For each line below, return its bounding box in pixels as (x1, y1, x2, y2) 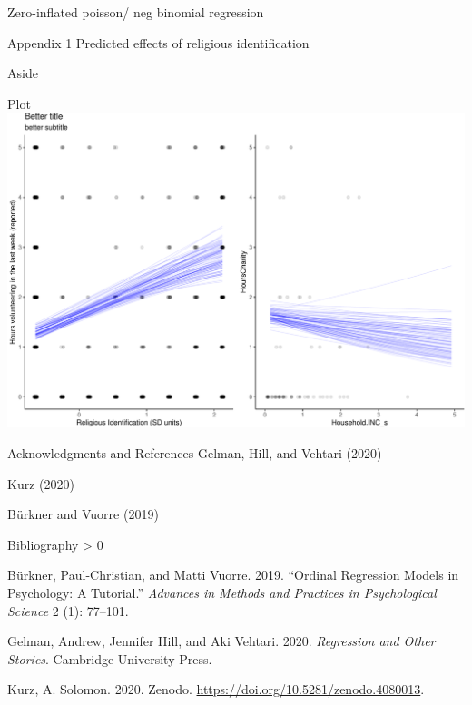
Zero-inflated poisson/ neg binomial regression (7, 3, 264, 21)
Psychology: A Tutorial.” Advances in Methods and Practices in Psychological (7, 583, 437, 602)
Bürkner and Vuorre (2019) (7, 504, 159, 524)
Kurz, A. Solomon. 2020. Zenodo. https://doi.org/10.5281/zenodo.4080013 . (7, 680, 425, 699)
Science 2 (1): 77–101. (7, 601, 129, 620)
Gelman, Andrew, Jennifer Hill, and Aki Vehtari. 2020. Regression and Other (7, 632, 436, 651)
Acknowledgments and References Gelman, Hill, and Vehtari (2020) (7, 443, 382, 462)
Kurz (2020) (7, 474, 74, 493)
